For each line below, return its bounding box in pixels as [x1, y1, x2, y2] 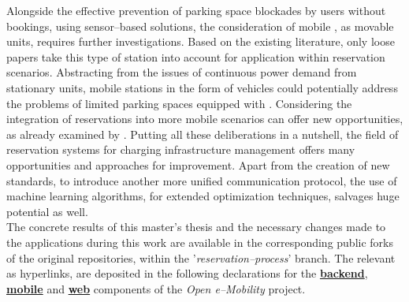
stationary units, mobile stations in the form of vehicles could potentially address [6, 79, 398, 95]
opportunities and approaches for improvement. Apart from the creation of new [6, 156, 390, 173]
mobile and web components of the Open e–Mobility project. [6, 280, 306, 296]
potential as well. [6, 203, 88, 219]
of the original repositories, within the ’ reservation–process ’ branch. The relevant [6, 249, 396, 266]
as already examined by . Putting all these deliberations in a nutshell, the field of [6, 125, 399, 142]
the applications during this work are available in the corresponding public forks [6, 233, 393, 250]
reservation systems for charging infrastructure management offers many [6, 141, 355, 158]
